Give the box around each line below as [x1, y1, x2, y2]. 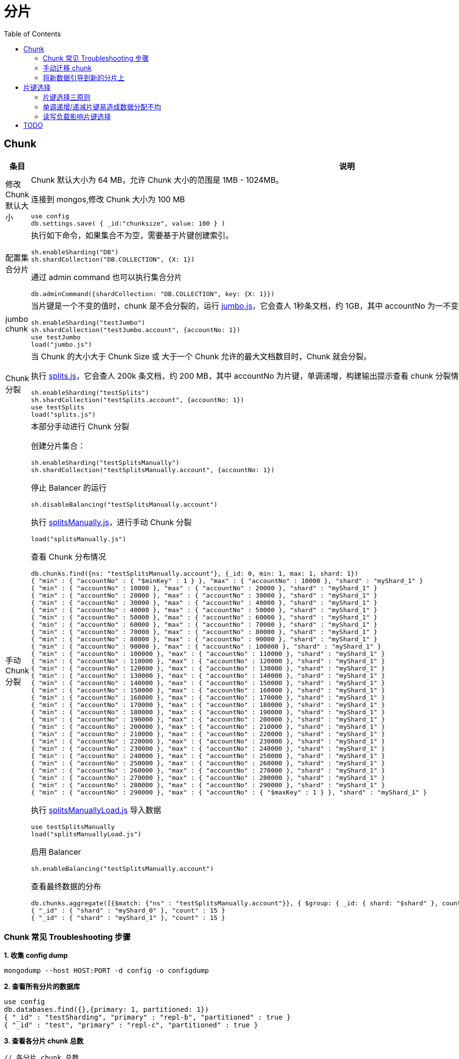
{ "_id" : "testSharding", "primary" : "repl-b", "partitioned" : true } [4, 1013, 291, 1022]
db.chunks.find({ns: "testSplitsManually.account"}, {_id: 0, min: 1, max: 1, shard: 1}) [31, 569, 358, 577]
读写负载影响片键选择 [43, 112, 111, 121]
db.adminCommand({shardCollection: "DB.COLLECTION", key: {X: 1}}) [31, 290, 275, 298]
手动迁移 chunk [43, 63, 92, 72]
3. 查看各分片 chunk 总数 [4, 1037, 84, 1045]
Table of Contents [4, 29, 61, 38]
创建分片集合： [31, 441, 86, 451]
